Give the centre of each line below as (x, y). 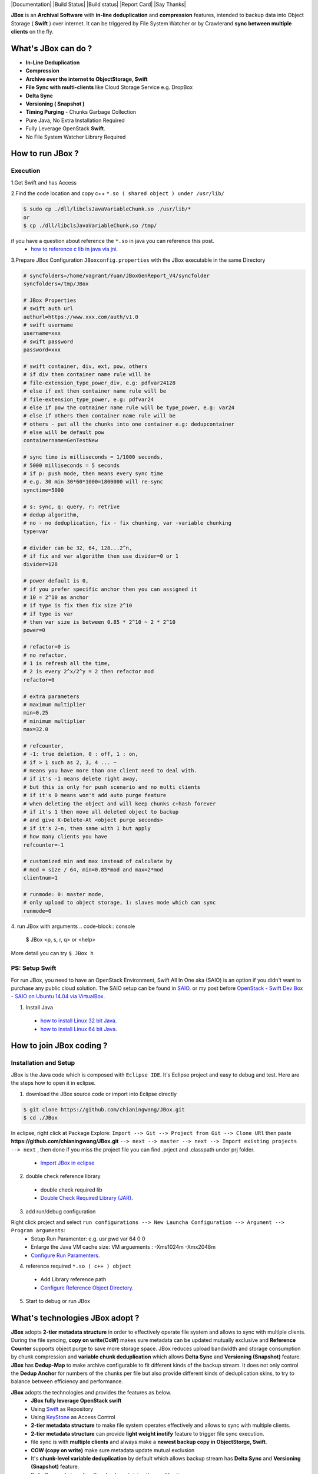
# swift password (48, 341)
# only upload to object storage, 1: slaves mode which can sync (120, 903)
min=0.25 (36, 713)
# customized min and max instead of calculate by (98, 861)
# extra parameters (51, 696)
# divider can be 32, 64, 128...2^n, (78, 548)
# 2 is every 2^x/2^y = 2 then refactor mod (89, 672)
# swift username (48, 325)
